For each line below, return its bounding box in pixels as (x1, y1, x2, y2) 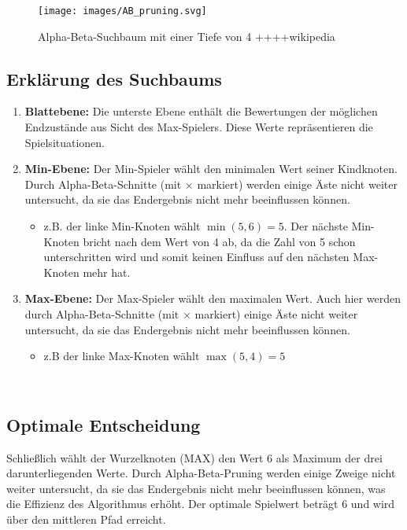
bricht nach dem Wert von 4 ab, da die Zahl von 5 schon (83, 233, 356, 249)
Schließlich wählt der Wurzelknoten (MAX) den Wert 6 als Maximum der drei (6, 449, 383, 466)
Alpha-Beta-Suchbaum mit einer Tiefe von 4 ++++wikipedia (38, 28, 335, 44)
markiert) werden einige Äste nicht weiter (197, 175, 398, 192)
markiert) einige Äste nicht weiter (194, 305, 358, 322)
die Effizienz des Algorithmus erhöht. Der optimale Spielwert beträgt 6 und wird (6, 495, 395, 512)
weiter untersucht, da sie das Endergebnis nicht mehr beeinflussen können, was (6, 480, 386, 496)
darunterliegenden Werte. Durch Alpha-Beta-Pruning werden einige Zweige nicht (6, 465, 396, 481)
